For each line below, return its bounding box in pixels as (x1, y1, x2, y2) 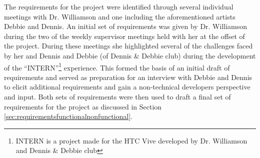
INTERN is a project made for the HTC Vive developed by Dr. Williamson (15, 135, 247, 145)
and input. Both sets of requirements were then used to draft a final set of (4, 91, 231, 101)
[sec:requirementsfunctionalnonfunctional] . (4, 111, 132, 121)
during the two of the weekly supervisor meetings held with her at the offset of (4, 30, 245, 41)
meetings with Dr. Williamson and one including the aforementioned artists (4, 11, 235, 21)
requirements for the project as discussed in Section (4, 101, 162, 111)
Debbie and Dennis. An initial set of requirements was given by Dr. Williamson (4, 21, 247, 31)
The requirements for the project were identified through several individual (4, 1, 233, 11)
